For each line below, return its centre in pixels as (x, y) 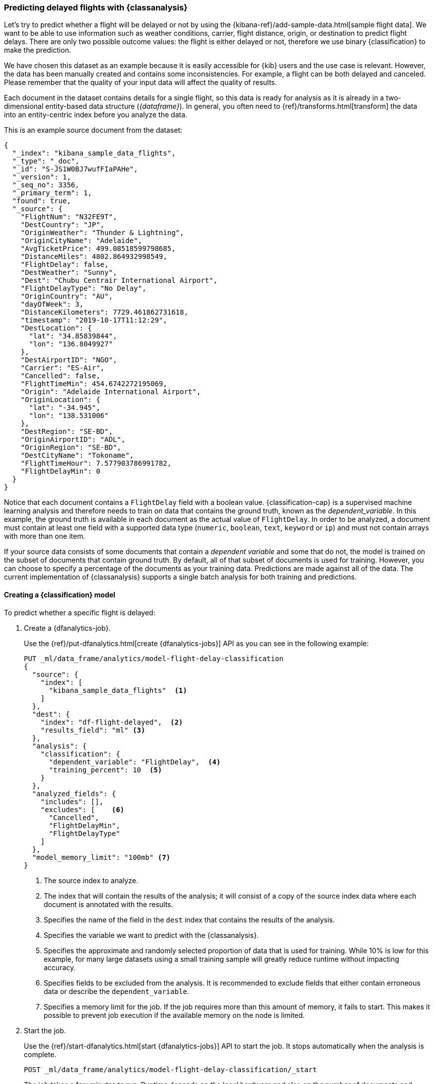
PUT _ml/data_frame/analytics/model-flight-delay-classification (154, 658)
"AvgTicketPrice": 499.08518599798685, (98, 249)
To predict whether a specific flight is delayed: (80, 612)
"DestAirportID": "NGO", (69, 360)
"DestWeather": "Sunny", (69, 273)
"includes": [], (72, 801)
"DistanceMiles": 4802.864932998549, (94, 257)
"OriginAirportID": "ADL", (73, 440)
